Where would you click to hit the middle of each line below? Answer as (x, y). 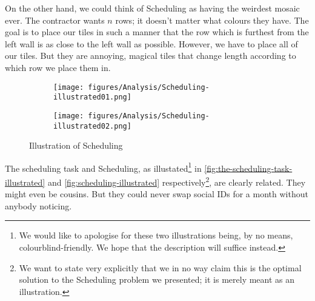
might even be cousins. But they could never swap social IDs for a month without (157, 194)
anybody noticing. (38, 205)
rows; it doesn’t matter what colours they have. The (212, 20)
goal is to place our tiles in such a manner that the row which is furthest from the (157, 32)
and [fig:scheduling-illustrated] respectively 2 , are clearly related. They (177, 181)
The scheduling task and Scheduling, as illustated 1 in (103, 167)
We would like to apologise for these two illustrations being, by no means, (156, 235)
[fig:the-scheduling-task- (248, 168)
